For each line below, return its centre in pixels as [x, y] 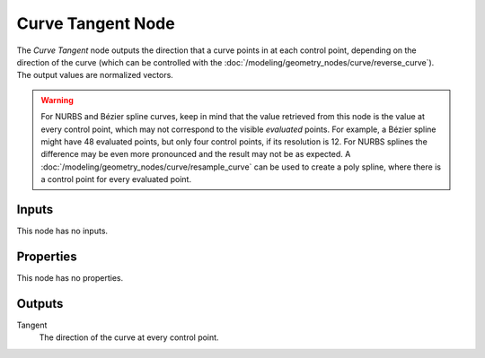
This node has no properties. [70, 277]
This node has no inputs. [62, 231]
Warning [57, 100]
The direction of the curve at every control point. [129, 337]
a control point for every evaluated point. [116, 179]
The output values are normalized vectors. [95, 75]
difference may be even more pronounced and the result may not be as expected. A [196, 154]
